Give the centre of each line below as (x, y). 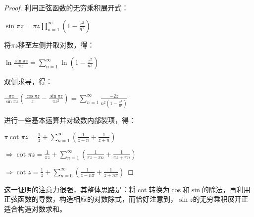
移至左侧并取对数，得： (56, 44)
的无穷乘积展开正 (221, 199)
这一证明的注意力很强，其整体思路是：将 (70, 189)
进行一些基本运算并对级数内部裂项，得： (70, 120)
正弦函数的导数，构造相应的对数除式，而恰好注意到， (91, 199)
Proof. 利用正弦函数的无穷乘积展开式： (66, 7)
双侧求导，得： (28, 81)
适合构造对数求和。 (35, 208)
